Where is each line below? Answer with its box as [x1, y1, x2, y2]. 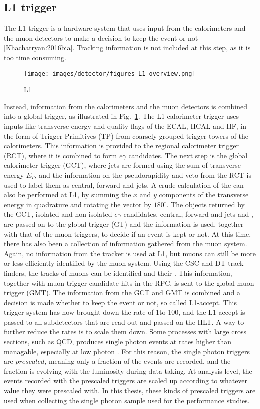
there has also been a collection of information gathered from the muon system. [4, 238, 247, 249]
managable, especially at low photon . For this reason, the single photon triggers [4, 346, 250, 356]
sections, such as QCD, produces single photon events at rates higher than [4, 336, 232, 347]
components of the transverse [159, 189, 249, 200]
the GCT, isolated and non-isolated [4, 209, 112, 219]
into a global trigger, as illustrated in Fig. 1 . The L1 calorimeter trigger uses [4, 111, 239, 121]
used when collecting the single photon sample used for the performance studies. [4, 395, 250, 405]
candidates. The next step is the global [128, 150, 248, 160]
